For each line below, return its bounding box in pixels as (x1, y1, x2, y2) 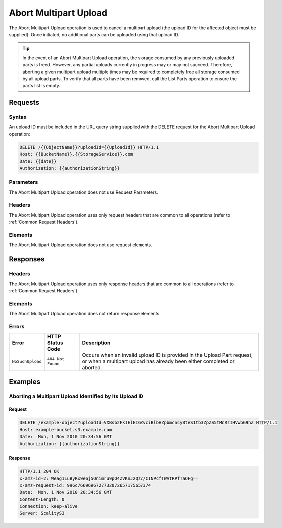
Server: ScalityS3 (19, 510, 65, 516)
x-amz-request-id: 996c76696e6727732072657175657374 (19, 482, 151, 488)
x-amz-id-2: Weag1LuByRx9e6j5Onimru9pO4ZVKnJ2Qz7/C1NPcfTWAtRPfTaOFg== (19, 475, 199, 481)
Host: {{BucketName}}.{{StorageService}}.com (19, 151, 133, 157)
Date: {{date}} (19, 158, 57, 164)
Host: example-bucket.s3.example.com (19, 427, 112, 432)
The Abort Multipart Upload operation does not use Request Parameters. (9, 189, 159, 195)
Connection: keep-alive (19, 504, 78, 509)
